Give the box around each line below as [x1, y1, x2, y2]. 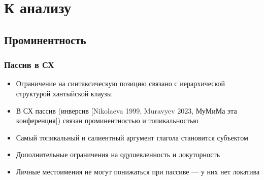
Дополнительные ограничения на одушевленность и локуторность [16, 149, 220, 160]
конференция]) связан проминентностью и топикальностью [16, 115, 199, 126]
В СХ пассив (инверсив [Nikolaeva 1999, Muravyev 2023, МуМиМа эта [16, 105, 237, 116]
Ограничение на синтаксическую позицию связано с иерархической [16, 78, 225, 89]
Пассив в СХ [4, 58, 54, 71]
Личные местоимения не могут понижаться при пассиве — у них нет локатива [16, 166, 260, 176]
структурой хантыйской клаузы [16, 88, 112, 98]
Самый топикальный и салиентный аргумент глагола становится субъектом [16, 132, 248, 142]
